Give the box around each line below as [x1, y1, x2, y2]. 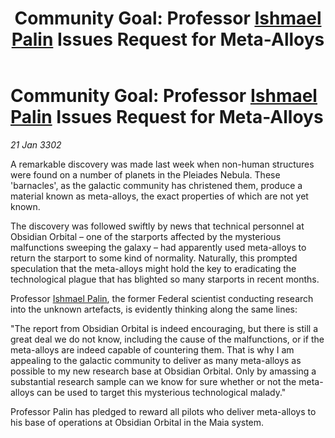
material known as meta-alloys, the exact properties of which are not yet [10, 190, 309, 202]
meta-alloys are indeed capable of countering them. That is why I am [10, 343, 295, 356]
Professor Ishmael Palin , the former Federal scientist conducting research [10, 292, 314, 304]
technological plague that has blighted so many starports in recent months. [10, 273, 320, 285]
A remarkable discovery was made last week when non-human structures [10, 158, 315, 170]
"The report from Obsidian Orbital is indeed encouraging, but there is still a [10, 322, 319, 334]
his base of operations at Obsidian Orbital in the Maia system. [10, 416, 265, 428]
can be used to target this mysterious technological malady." [36, 386, 287, 398]
